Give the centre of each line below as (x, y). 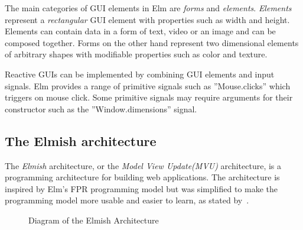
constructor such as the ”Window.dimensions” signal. (101, 108)
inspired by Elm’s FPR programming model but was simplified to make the (141, 188)
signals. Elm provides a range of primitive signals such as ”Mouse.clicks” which (148, 85)
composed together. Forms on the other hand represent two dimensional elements (152, 42)
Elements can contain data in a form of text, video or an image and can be (140, 31)
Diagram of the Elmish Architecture (94, 220)
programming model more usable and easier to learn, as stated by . (127, 200)
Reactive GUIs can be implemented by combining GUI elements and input (140, 74)
